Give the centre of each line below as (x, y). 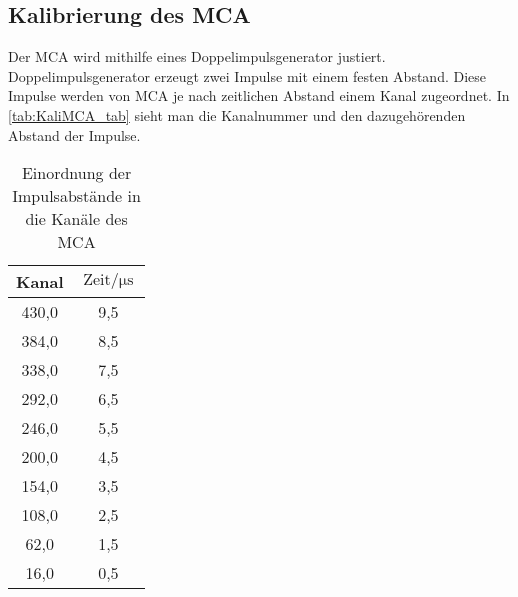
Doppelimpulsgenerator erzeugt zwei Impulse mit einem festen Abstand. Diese (247, 75)
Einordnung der (76, 173)
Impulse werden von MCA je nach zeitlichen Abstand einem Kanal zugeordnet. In (259, 95)
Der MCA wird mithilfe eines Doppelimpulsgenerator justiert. (197, 56)
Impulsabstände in (76, 196)
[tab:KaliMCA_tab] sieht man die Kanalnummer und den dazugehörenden (237, 114)
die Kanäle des (76, 219)
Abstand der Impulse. (74, 134)
